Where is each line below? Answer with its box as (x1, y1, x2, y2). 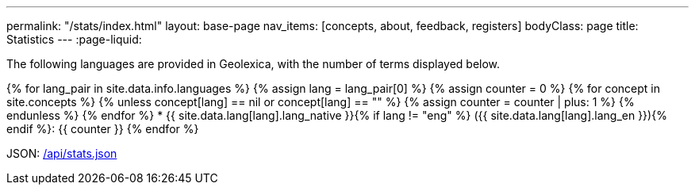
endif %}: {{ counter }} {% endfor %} (6, 122, 199, 136)
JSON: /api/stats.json (6, 147, 117, 160)
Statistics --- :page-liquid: (6, 32, 142, 46)
